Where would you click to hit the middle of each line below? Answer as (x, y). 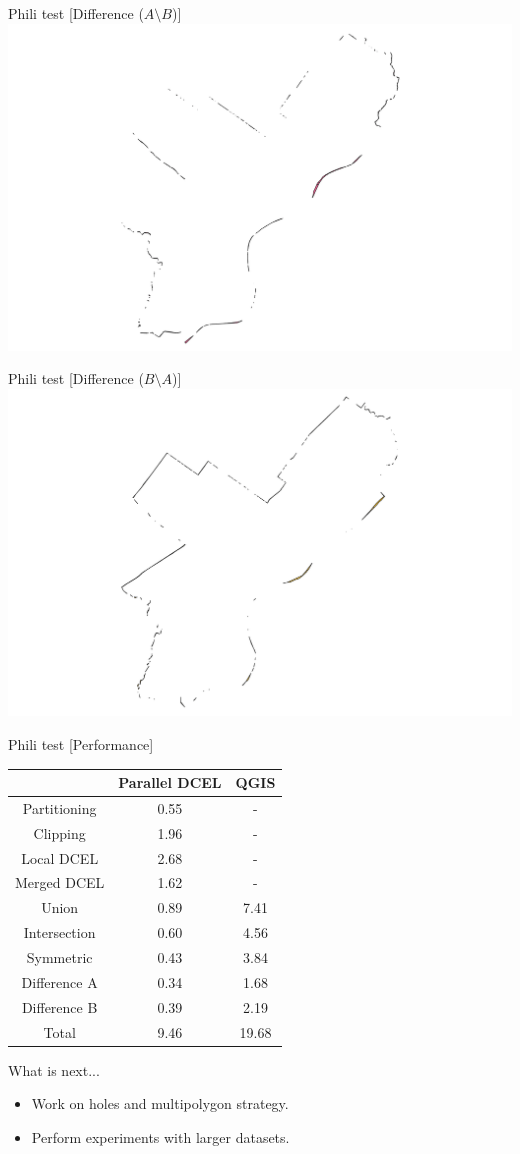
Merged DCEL (60, 882)
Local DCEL (60, 857)
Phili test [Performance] (81, 743)
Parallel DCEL (170, 782)
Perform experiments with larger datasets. (160, 1136)
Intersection (59, 932)
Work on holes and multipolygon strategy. (160, 1103)
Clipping (59, 832)
